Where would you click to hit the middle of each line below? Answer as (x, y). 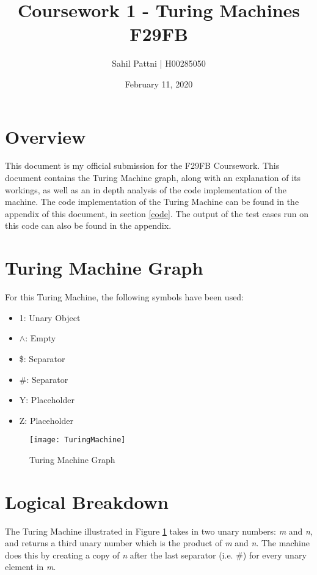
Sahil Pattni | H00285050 (159, 63)
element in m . (31, 567)
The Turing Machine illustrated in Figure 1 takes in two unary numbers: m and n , (159, 531)
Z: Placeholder (46, 420)
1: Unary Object (50, 317)
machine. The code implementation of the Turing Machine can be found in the (152, 202)
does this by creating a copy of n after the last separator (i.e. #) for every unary (156, 555)
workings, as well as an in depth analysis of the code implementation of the (146, 189)
